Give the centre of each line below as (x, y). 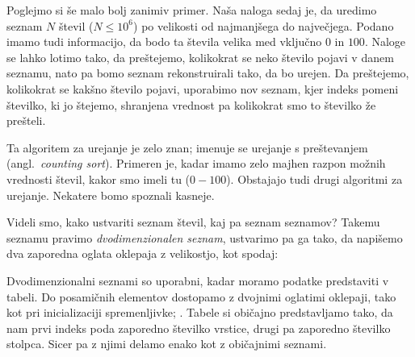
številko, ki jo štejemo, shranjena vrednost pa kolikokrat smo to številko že (191, 104)
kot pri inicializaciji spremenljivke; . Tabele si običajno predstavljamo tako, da (200, 312)
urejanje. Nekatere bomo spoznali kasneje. (111, 195)
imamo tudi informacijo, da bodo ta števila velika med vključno (164, 42)
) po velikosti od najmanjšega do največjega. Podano (264, 25)
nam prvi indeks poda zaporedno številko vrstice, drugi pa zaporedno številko (199, 328)
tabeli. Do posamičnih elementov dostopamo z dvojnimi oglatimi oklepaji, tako (201, 296)
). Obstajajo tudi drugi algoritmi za (314, 178)
